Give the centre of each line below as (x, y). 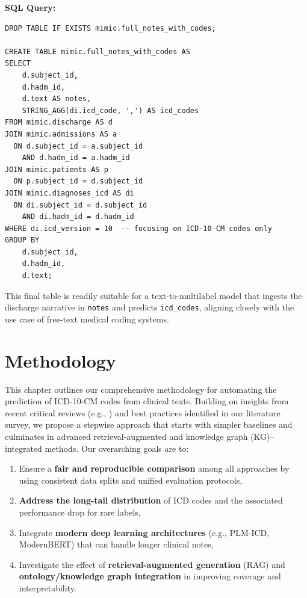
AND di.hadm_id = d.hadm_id (78, 217)
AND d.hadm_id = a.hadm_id (76, 158)
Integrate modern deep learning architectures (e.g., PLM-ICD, (144, 532)
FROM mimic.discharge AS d (59, 122)
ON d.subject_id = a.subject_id (78, 146)
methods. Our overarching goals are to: (117, 448)
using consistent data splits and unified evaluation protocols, (131, 480)
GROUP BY (22, 240)
